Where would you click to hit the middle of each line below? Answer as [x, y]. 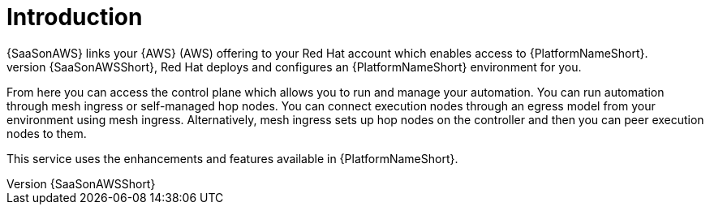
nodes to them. [47, 133]
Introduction [75, 17]
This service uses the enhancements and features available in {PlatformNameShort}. [232, 158]
